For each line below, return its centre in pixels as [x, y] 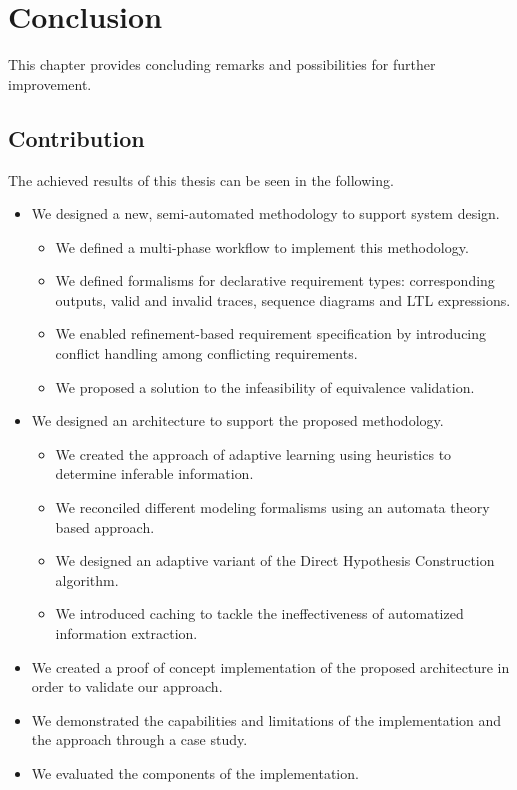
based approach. [105, 526]
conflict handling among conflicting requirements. [206, 353]
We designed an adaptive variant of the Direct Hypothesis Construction [275, 560]
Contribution [76, 137]
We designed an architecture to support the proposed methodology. [237, 420]
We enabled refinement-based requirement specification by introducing [271, 333]
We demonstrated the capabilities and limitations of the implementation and [266, 719]
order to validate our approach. [127, 686]
